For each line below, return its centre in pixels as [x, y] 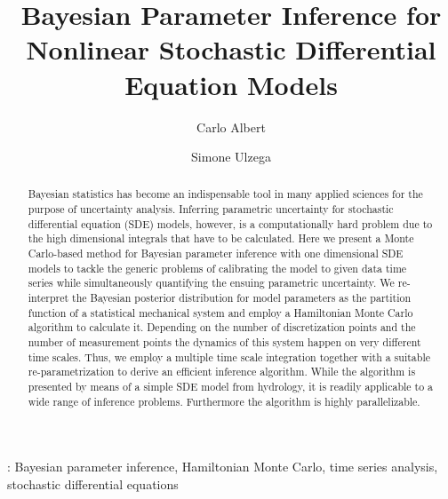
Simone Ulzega [231, 157]
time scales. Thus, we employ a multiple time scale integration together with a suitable [229, 356]
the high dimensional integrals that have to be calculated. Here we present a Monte [221, 238]
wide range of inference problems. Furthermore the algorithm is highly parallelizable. [224, 401]
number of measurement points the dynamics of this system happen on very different [224, 342]
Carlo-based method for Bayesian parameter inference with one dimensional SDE [216, 253]
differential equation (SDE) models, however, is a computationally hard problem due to [230, 223]
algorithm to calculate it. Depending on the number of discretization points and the [222, 327]
